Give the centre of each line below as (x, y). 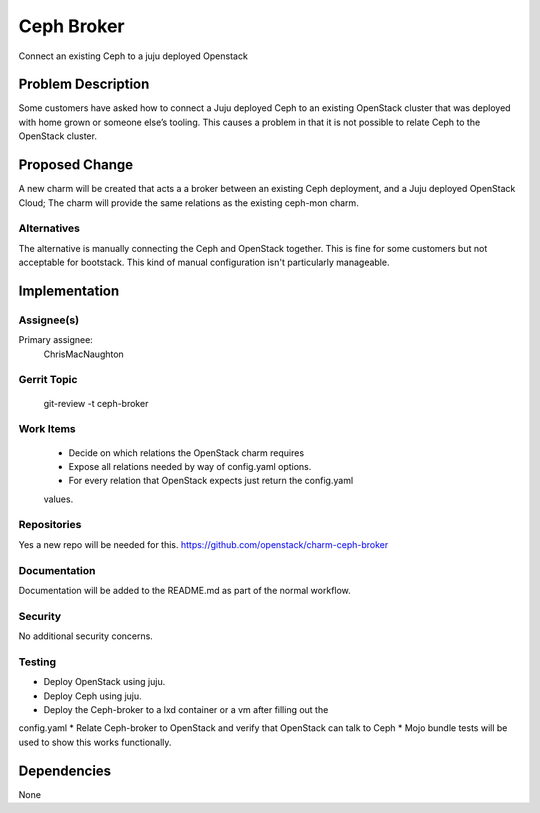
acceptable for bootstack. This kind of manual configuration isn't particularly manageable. (204, 262)
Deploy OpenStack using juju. (104, 682)
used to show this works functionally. (95, 742)
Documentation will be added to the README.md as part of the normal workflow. (185, 590)
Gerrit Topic (48, 380)
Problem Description (84, 84)
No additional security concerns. (86, 636)
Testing (37, 662)
